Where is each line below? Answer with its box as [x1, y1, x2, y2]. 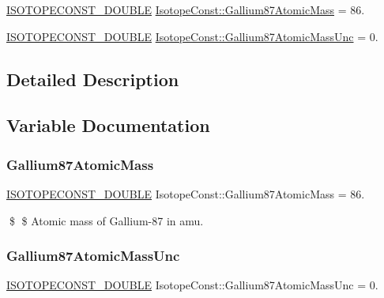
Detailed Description [6, 66, 179, 91]
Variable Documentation [6, 113, 210, 138]
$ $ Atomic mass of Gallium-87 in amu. [9, 212, 204, 228]
